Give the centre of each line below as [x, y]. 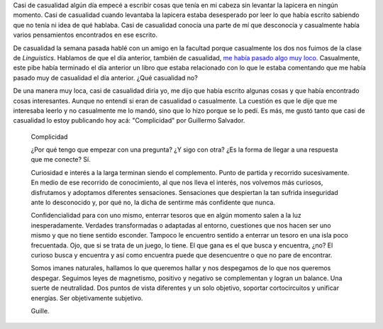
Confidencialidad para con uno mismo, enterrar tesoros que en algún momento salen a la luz [166, 216]
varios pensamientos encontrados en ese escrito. [85, 35]
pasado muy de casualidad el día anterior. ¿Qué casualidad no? [105, 77]
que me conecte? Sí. [61, 160]
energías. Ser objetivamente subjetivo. [87, 298]
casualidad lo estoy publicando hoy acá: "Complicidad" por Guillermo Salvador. [129, 121]
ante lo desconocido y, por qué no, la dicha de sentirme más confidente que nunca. [153, 203]
